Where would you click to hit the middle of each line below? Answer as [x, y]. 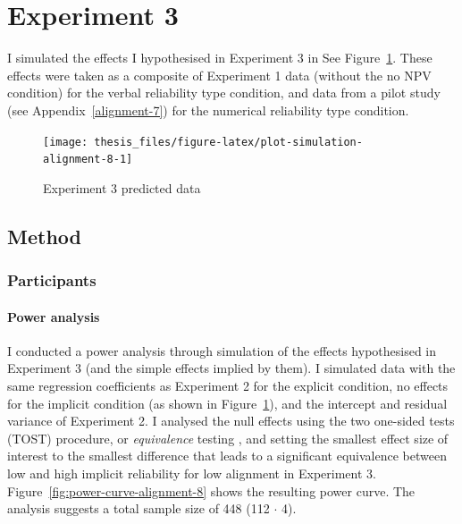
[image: [66, 142]
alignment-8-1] [88, 160]
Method [44, 236]
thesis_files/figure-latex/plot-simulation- [228, 142]
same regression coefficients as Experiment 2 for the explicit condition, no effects [228, 386]
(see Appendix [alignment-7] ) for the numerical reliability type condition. [208, 110]
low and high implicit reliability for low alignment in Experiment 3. [192, 473]
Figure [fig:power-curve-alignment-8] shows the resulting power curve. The [211, 490]
